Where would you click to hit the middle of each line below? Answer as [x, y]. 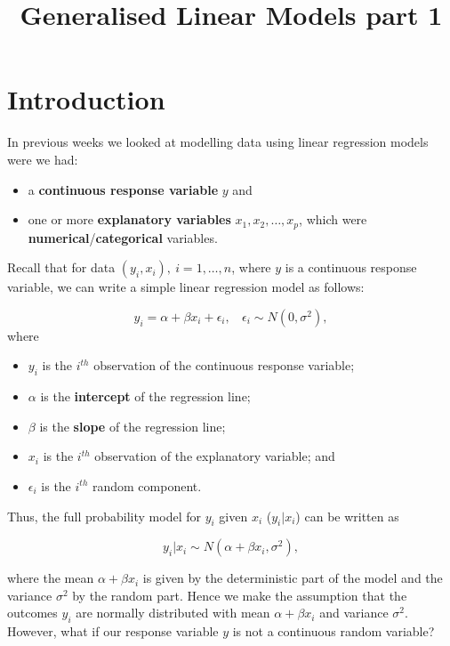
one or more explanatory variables [129, 219]
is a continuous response [351, 267]
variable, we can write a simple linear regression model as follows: [186, 287]
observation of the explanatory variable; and [215, 456]
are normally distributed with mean [173, 613]
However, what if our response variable [113, 631]
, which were [333, 219]
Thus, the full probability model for [104, 516]
